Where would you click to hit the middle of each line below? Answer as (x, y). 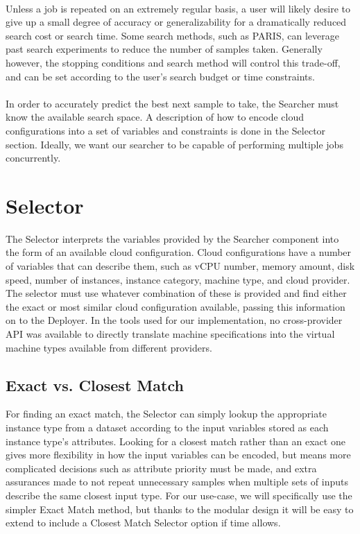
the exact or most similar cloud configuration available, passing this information (175, 306)
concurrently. (33, 158)
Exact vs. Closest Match (95, 385)
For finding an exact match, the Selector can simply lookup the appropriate (166, 414)
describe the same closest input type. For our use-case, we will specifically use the (179, 495)
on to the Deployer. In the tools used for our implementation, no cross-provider (174, 320)
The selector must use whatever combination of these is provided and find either (176, 293)
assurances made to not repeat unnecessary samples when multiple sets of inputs (177, 482)
